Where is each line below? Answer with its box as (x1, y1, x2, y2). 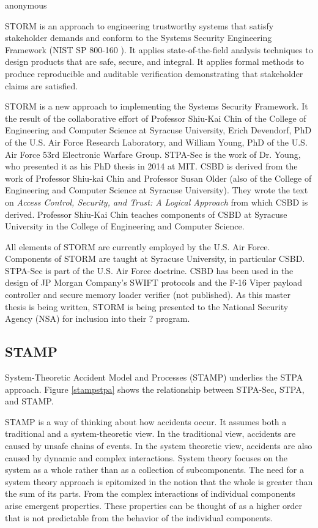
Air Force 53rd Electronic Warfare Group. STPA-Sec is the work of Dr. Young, (5, 147, 301, 160)
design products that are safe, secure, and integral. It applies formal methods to (5, 55, 305, 68)
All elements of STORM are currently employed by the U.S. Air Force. (5, 240, 270, 253)
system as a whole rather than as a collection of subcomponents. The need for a (5, 463, 304, 476)
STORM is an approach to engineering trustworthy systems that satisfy (5, 19, 274, 32)
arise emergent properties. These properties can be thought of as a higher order (5, 499, 303, 511)
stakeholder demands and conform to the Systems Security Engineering (5, 31, 272, 44)
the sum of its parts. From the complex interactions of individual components (5, 487, 295, 500)
